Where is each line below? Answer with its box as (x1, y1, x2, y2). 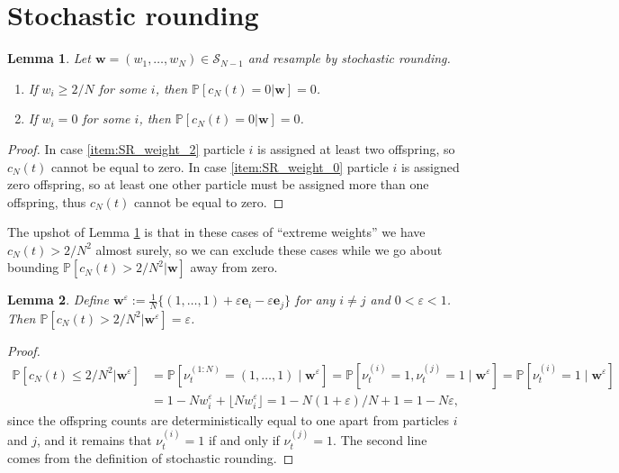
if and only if (208, 431, 280, 450)
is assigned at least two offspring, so (257, 139, 455, 158)
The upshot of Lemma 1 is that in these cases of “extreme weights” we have (7, 223, 426, 241)
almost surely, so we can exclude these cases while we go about (95, 240, 443, 259)
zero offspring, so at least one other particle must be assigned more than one (7, 175, 429, 194)
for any (295, 290, 336, 309)
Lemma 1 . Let (7, 49, 91, 68)
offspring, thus (7, 192, 86, 211)
